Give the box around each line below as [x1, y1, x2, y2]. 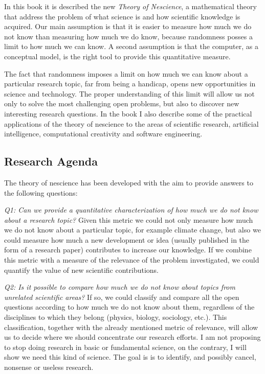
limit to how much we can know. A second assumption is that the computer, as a [4, 41, 258, 52]
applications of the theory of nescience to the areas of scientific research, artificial [4, 118, 259, 129]
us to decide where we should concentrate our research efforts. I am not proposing [4, 332, 261, 342]
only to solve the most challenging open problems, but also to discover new [4, 98, 239, 109]
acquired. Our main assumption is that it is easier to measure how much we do [4, 21, 252, 32]
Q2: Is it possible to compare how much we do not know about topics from [4, 282, 235, 292]
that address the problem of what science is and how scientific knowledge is [4, 11, 240, 21]
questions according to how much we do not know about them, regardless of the [4, 301, 255, 312]
